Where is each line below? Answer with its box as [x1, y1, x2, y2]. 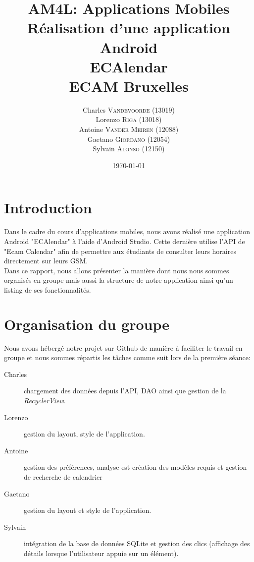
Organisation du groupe [4, 313, 169, 334]
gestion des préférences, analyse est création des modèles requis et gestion [24, 462, 247, 472]
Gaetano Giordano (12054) [87, 133, 170, 144]
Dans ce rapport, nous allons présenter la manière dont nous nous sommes [4, 265, 229, 275]
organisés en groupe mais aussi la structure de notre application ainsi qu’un [4, 275, 233, 285]
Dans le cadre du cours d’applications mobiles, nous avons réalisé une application [4, 226, 251, 237]
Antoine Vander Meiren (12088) [79, 124, 179, 134]
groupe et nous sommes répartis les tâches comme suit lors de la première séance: [4, 352, 251, 363]
